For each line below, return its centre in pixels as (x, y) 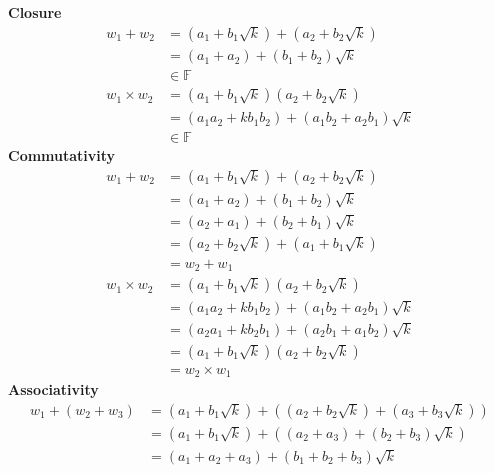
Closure (35, 12)
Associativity (53, 389)
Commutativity (62, 155)
